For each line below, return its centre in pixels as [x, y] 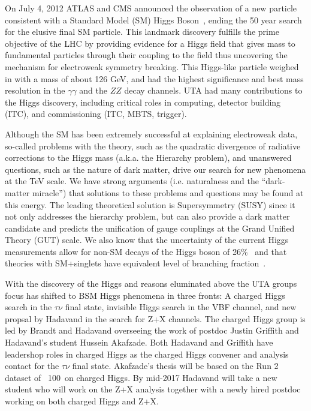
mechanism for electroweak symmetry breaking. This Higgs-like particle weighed [152, 66]
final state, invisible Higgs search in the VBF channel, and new [181, 307]
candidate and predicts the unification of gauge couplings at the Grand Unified [150, 228]
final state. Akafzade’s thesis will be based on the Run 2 [175, 366]
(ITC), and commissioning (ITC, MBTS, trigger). [96, 114]
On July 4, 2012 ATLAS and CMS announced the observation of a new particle [151, 8]
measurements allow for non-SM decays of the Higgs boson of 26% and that [146, 251]
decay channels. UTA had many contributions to [213, 90]
